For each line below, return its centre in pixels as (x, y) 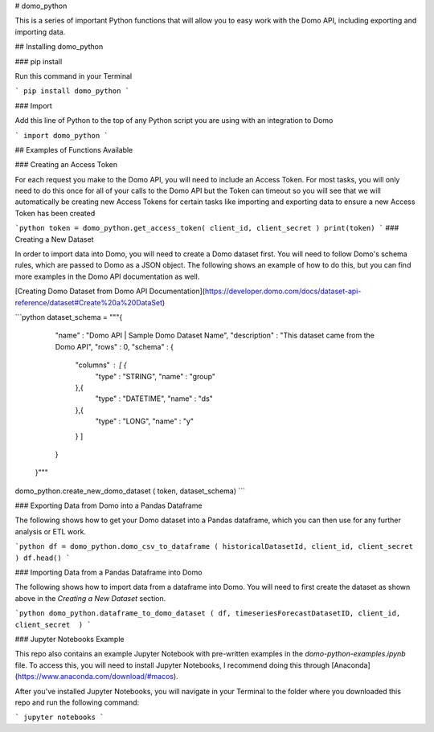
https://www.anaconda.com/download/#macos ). (98, 677)
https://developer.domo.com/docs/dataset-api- (283, 291)
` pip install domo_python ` (72, 91)
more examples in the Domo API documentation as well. (107, 276)
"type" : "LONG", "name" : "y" (145, 421)
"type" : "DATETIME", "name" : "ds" (154, 399)
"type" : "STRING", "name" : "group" (156, 376)
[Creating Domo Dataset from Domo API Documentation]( (110, 291)
